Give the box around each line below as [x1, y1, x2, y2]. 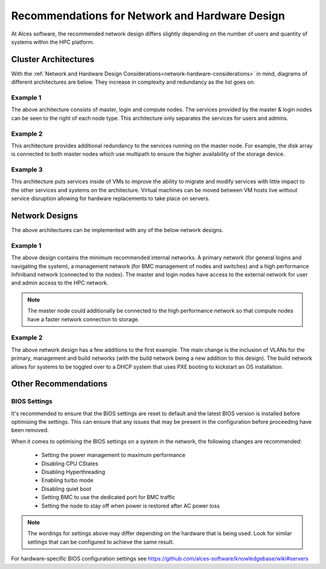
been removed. [11, 427, 50, 434]
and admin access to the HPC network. [11, 279, 109, 286]
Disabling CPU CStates [41, 460, 99, 467]
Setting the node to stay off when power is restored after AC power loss [41, 502, 220, 509]
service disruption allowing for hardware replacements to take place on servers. [11, 195, 210, 202]
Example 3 [11, 166, 43, 174]
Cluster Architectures [11, 54, 95, 64]
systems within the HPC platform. [11, 38, 95, 45]
